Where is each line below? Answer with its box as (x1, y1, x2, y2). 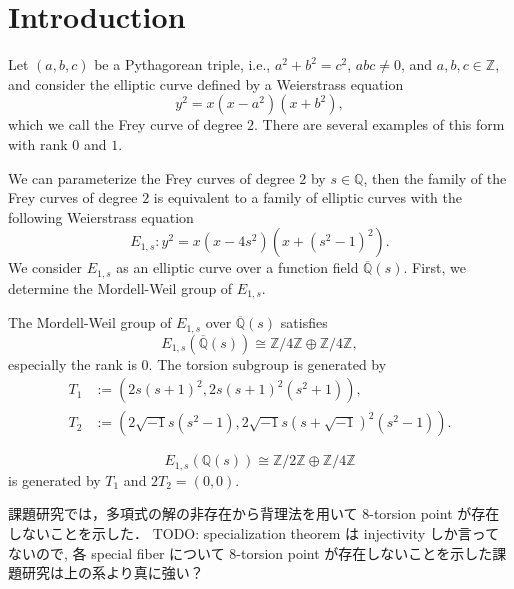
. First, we (403, 257, 466, 278)
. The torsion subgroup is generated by (148, 353, 387, 374)
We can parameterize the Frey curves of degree (8, 167, 295, 188)
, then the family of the (363, 167, 507, 188)
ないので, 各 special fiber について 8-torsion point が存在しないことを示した (8, 542, 493, 563)
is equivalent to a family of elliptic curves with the (153, 187, 462, 208)
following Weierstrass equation (8, 206, 194, 227)
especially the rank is (8, 353, 137, 374)
